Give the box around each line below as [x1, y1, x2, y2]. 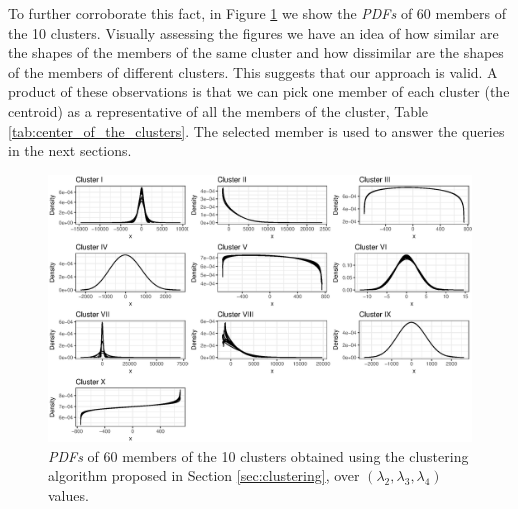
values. [48, 485, 89, 506]
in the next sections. [8, 140, 132, 161]
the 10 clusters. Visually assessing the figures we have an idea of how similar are [8, 22, 499, 43]
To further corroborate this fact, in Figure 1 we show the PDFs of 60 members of [8, 3, 507, 23]
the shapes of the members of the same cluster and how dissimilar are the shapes [8, 42, 504, 63]
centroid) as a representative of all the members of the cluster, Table [8, 100, 429, 121]
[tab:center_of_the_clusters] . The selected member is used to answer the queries [8, 120, 505, 141]
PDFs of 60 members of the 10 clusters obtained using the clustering [48, 445, 469, 466]
